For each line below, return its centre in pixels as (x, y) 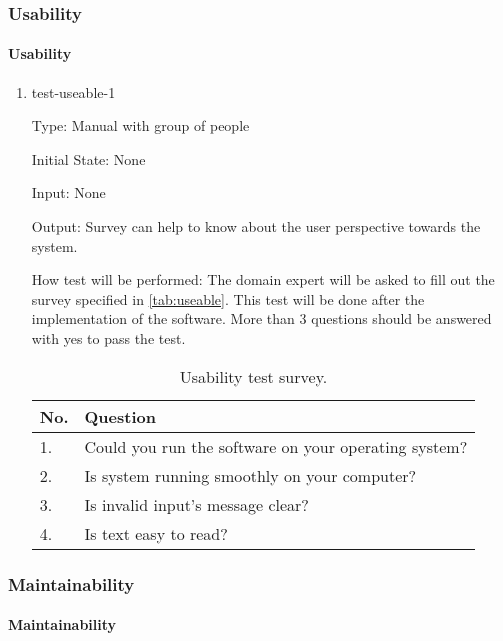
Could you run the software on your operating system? (276, 446)
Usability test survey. (253, 376)
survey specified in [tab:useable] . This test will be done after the (228, 298)
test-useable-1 (73, 91)
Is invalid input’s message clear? (196, 504)
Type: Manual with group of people (140, 125)
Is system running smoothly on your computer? (250, 475)
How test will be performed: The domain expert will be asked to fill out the (263, 279)
